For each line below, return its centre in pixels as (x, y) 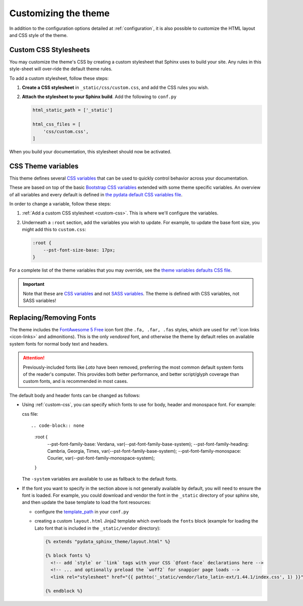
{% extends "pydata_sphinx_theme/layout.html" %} (108, 542)
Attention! (34, 358)
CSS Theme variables (44, 166)
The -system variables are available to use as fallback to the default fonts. (100, 479)
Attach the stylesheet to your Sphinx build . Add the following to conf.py (99, 97)
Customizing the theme (60, 13)
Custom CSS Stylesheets (50, 50)
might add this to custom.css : (54, 230)
